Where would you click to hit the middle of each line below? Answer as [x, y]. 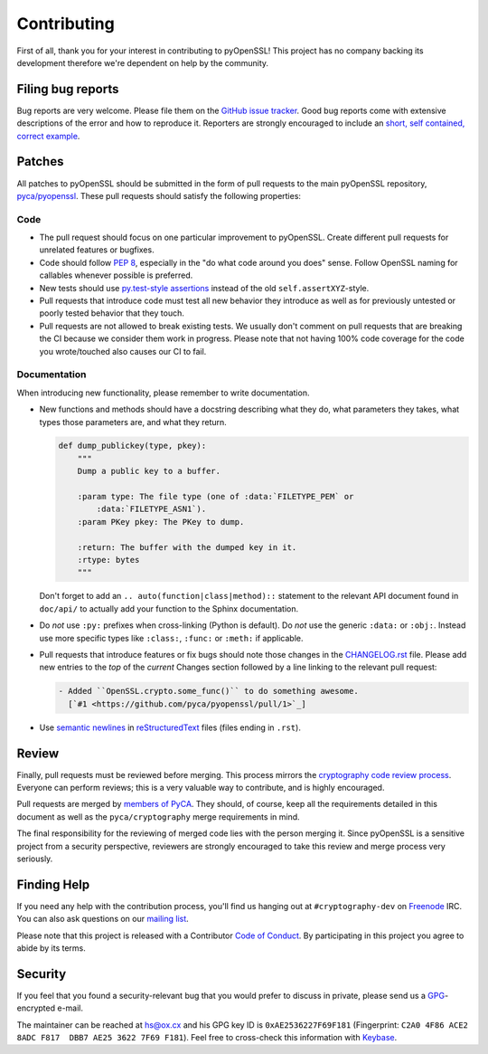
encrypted [36, 1008]
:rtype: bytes [108, 560]
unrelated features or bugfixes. [97, 250]
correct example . [48, 136]
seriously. [35, 859]
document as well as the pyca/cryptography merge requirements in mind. [158, 817]
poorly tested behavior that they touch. [112, 313]
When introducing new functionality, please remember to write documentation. [163, 393]
